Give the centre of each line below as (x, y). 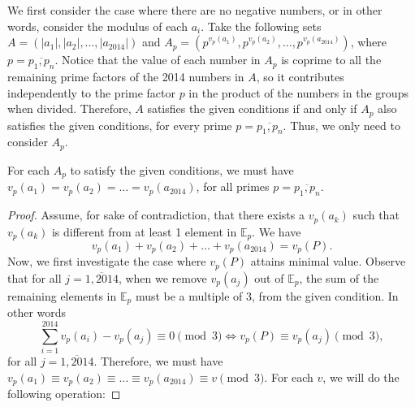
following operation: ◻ (64, 394)
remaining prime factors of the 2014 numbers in (126, 76)
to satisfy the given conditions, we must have (182, 169)
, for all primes (233, 186)
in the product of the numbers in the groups (298, 92)
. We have (277, 231)
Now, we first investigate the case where (107, 261)
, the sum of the (339, 277)
